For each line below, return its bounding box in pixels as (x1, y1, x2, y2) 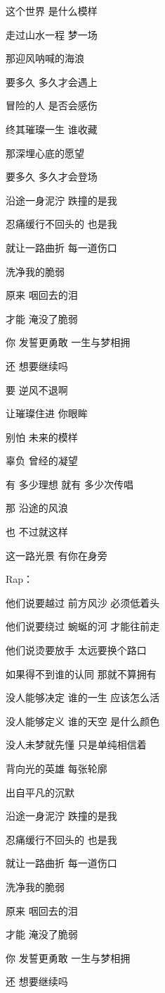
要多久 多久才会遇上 (6, 74, 98, 89)
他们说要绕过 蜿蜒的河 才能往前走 (6, 619, 160, 634)
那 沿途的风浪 (6, 500, 68, 515)
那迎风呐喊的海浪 (6, 51, 84, 66)
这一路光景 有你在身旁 (6, 548, 107, 562)
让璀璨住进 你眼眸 (6, 406, 88, 421)
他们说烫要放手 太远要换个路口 (6, 643, 147, 658)
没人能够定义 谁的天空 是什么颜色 (6, 713, 160, 728)
